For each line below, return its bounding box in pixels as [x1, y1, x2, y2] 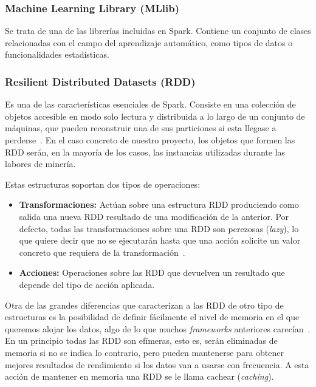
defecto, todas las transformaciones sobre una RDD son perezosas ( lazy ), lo [19, 222, 299, 235]
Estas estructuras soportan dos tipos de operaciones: [5, 177, 201, 190]
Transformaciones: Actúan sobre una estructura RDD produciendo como [19, 198, 299, 211]
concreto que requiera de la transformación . [19, 245, 185, 258]
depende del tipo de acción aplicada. [19, 278, 155, 290]
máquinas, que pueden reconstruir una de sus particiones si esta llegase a [5, 122, 276, 134]
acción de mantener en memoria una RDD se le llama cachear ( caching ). [5, 370, 274, 383]
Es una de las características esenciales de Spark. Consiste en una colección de [5, 98, 296, 111]
